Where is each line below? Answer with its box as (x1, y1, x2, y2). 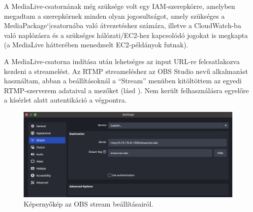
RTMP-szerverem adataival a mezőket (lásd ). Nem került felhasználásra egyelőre (4, 85, 249, 95)
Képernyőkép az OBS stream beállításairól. (24, 199, 154, 209)
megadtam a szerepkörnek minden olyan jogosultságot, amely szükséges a (4, 10, 225, 21)
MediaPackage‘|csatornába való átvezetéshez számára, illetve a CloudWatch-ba (4, 20, 241, 31)
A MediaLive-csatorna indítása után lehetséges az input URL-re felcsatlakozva (4, 56, 240, 66)
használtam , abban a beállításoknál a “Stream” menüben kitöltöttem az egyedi (4, 75, 242, 86)
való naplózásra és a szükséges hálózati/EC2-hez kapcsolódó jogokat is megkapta (4, 30, 248, 40)
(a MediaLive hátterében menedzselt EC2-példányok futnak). (4, 39, 189, 50)
